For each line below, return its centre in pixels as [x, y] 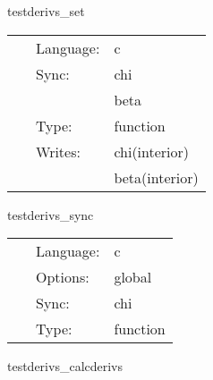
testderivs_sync [51, 214]
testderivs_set [46, 11]
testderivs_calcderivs [65, 366]
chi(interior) [152, 151]
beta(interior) [156, 177]
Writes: [58, 151]
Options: [63, 277]
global [133, 277]
